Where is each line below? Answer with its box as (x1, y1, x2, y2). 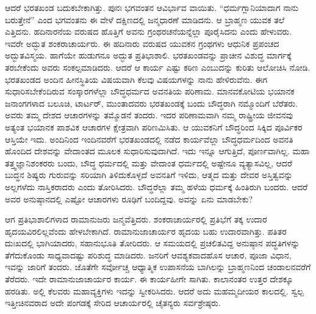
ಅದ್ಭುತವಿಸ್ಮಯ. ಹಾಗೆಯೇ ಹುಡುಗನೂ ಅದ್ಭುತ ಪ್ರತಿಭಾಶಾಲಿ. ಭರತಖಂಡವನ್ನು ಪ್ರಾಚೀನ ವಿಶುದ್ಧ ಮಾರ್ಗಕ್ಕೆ (5, 49, 292, 62)
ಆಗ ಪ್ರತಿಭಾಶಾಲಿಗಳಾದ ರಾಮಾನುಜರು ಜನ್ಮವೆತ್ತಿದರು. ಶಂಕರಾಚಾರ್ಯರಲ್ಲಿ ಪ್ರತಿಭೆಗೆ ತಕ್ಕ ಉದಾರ (5, 213, 267, 226)
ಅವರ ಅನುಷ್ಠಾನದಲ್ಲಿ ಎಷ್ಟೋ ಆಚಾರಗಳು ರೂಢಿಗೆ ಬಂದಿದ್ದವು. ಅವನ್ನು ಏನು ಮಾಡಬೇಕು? (5, 192, 253, 205)
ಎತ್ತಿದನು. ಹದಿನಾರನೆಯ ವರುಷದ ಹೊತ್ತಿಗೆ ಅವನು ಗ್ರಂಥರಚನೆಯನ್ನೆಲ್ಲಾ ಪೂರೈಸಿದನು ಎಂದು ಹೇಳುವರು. (5, 25, 292, 38)
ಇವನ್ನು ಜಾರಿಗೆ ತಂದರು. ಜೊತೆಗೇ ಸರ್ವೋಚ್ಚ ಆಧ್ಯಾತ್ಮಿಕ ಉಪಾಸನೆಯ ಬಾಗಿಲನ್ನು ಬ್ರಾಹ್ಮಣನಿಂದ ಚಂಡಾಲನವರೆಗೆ (5, 260, 311, 273)
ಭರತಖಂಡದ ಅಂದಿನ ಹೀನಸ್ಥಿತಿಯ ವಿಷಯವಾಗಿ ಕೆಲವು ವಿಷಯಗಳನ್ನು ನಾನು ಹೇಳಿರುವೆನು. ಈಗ (5, 73, 268, 85)
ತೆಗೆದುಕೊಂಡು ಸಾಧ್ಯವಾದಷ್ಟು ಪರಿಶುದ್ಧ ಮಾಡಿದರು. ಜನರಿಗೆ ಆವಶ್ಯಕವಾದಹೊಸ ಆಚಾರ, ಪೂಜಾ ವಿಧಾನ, (5, 248, 292, 261)
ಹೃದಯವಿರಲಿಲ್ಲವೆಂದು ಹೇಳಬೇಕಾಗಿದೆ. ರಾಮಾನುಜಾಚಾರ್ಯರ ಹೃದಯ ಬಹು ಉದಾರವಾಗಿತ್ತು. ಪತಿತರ (5, 224, 287, 237)
